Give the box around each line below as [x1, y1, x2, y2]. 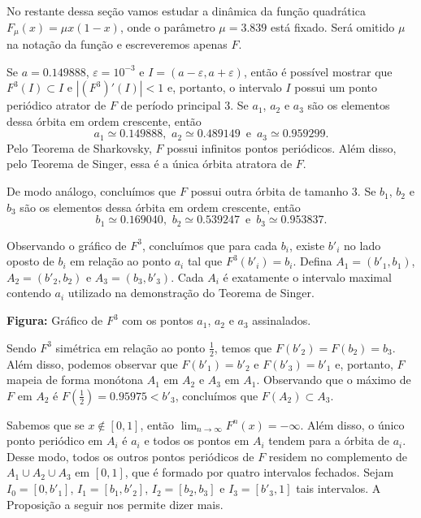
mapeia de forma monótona [7, 371, 144, 388]
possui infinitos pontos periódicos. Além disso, [167, 139, 397, 156]
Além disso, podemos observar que [7, 355, 178, 372]
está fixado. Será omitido [271, 18, 395, 35]
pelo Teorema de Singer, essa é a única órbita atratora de [7, 155, 293, 172]
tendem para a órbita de [268, 432, 389, 449]
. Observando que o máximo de [256, 371, 411, 388]
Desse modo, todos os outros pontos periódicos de [7, 447, 254, 464]
